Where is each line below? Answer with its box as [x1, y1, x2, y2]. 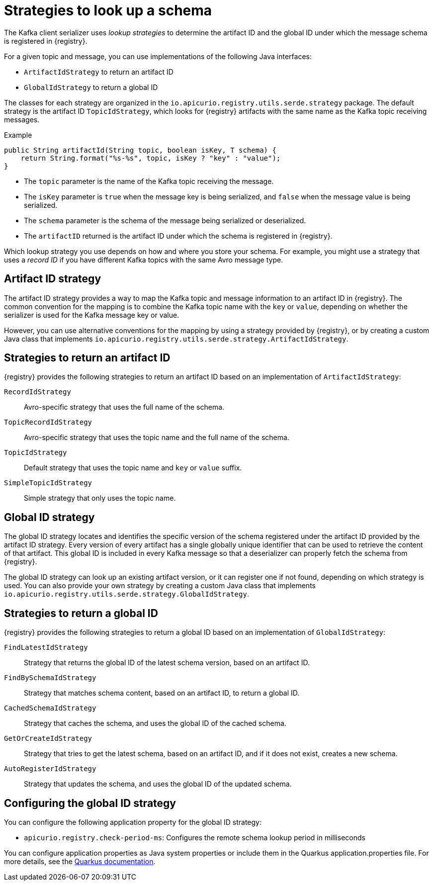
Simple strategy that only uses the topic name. [24, 494, 176, 503]
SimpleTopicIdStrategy [4, 479, 92, 487]
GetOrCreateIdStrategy [4, 734, 92, 743]
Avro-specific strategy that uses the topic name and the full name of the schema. [24, 433, 289, 442]
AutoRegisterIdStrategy [4, 765, 96, 773]
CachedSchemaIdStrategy [4, 704, 96, 712]
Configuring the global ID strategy [4, 796, 176, 809]
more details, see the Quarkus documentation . [4, 857, 156, 866]
